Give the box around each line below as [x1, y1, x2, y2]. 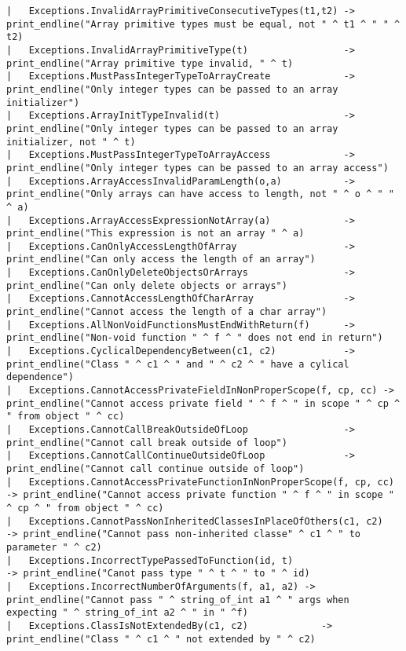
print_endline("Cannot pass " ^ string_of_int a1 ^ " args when [6, 594, 349, 605]
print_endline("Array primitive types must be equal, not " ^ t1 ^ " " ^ [6, 18, 401, 30]
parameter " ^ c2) [6, 541, 102, 553]
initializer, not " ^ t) [6, 136, 136, 148]
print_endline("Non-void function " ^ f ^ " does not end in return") [6, 332, 383, 344]
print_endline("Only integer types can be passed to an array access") [6, 162, 389, 174]
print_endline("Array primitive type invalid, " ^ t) [6, 57, 294, 69]
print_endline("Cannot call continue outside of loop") [6, 463, 305, 474]
